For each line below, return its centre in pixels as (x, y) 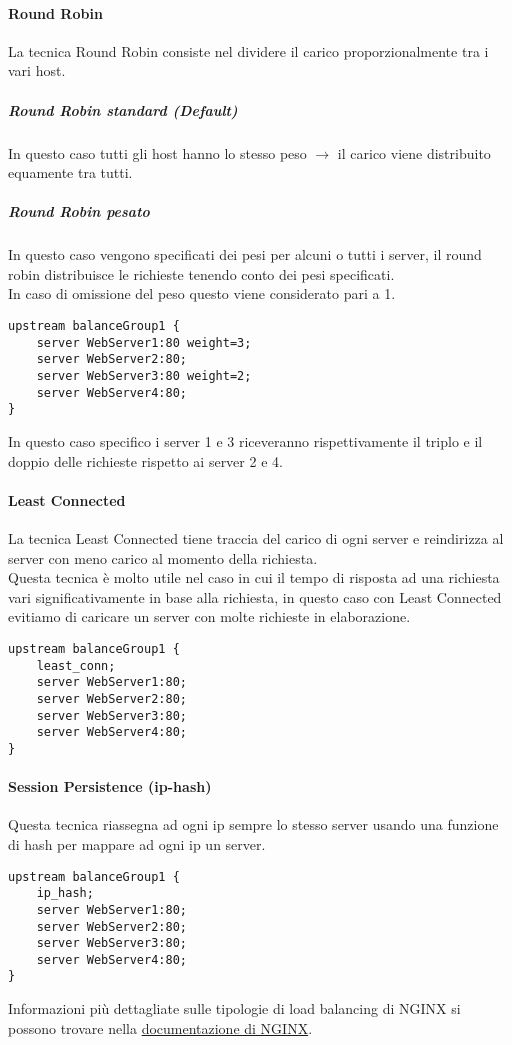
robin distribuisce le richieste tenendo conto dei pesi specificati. (201, 273)
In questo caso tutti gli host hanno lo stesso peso (157, 152)
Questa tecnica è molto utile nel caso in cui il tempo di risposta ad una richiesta (254, 577)
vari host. (37, 70)
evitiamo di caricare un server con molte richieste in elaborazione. (209, 616)
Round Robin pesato (79, 211)
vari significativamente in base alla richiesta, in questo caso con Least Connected (255, 596)
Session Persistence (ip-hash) (110, 786)
